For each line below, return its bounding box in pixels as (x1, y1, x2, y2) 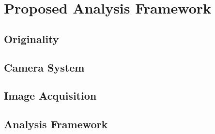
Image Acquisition (4, 88, 97, 103)
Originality (4, 31, 59, 46)
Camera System (4, 60, 85, 74)
